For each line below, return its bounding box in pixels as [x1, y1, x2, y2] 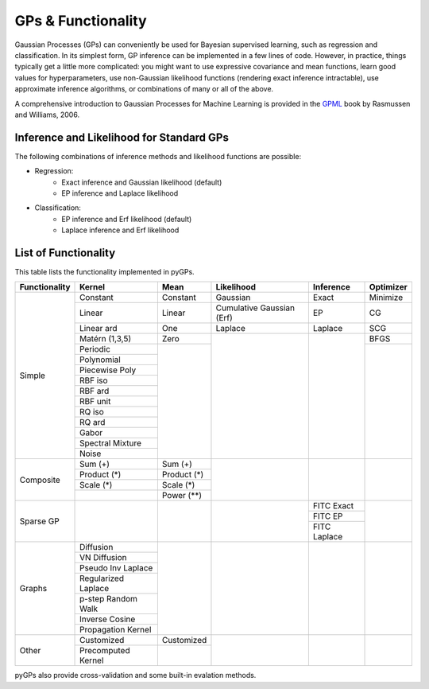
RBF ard [79, 386, 110, 397]
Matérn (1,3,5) [79, 333, 131, 344]
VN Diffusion [79, 552, 127, 563]
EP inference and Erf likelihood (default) [61, 214, 192, 224]
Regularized [79, 573, 125, 584]
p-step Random [79, 594, 138, 605]
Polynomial [79, 354, 121, 365]
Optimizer [369, 282, 408, 293]
